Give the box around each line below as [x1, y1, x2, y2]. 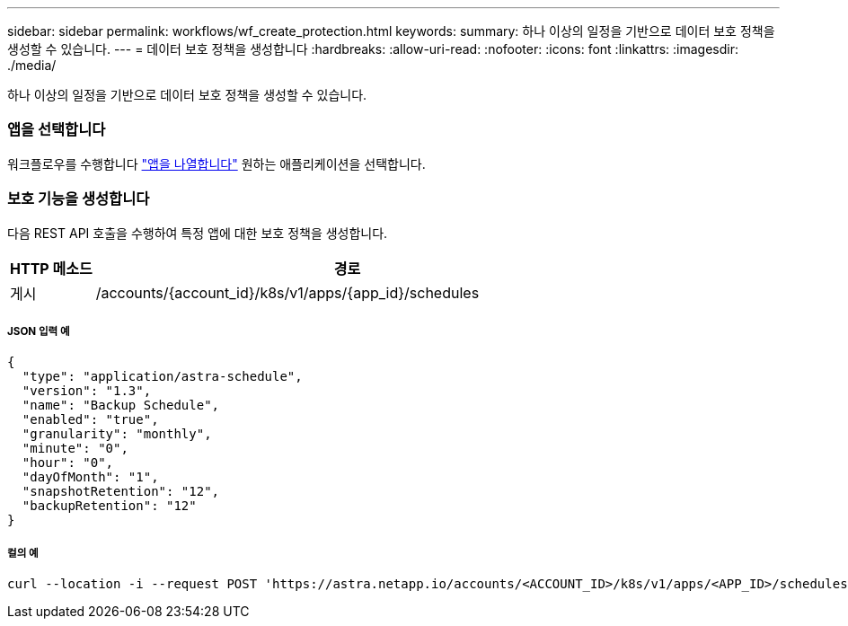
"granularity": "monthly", [22, 427, 212, 442]
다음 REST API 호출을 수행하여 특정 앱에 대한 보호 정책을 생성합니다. [7, 225, 388, 241]
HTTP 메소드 [10, 259, 93, 278]
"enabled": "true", [22, 412, 159, 428]
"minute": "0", [22, 441, 128, 456]
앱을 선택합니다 [7, 120, 106, 139]
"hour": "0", [22, 455, 114, 471]
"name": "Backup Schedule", [22, 398, 220, 413]
